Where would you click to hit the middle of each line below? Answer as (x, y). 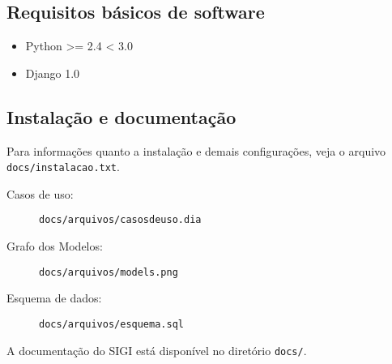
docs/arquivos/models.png (109, 272)
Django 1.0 (53, 73)
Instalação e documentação (121, 116)
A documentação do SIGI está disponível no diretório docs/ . (157, 350)
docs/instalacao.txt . (63, 167)
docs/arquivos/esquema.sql (111, 324)
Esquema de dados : (54, 298)
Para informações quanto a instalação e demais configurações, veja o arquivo (196, 150)
